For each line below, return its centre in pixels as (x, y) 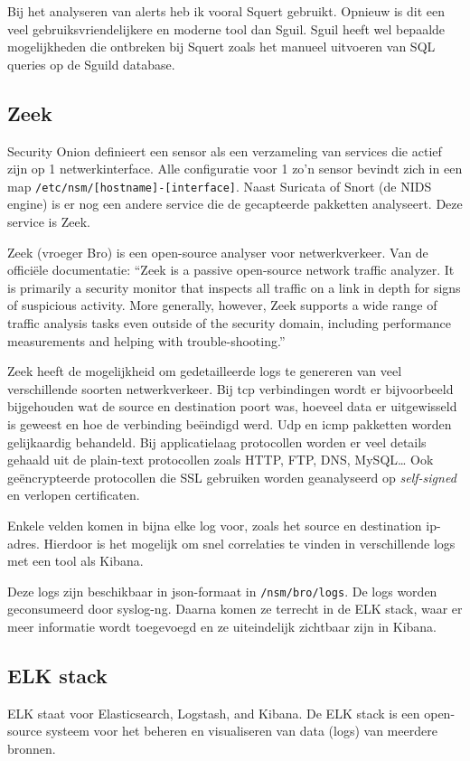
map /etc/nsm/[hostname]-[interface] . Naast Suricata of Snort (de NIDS (220, 186)
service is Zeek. (49, 222)
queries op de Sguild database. (91, 64)
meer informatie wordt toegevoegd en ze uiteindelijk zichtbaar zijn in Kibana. (222, 626)
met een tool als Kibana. (75, 561)
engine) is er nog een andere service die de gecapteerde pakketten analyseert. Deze (235, 204)
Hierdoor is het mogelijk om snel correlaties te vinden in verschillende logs (249, 543)
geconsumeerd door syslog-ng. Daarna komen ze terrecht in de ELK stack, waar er (235, 609)
